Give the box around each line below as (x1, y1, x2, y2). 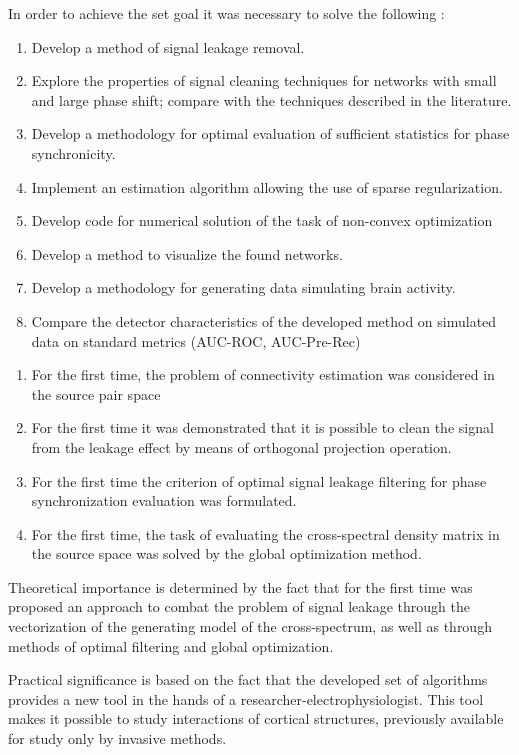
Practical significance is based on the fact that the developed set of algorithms (8, 669, 488, 690)
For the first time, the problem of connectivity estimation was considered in (31, 364, 495, 385)
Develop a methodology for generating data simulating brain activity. (31, 277, 456, 298)
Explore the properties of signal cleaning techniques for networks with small (31, 70, 497, 91)
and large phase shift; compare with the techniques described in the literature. (31, 89, 512, 110)
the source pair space (31, 383, 161, 404)
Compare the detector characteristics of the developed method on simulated (31, 310, 497, 331)
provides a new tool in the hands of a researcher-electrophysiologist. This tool (8, 688, 484, 709)
